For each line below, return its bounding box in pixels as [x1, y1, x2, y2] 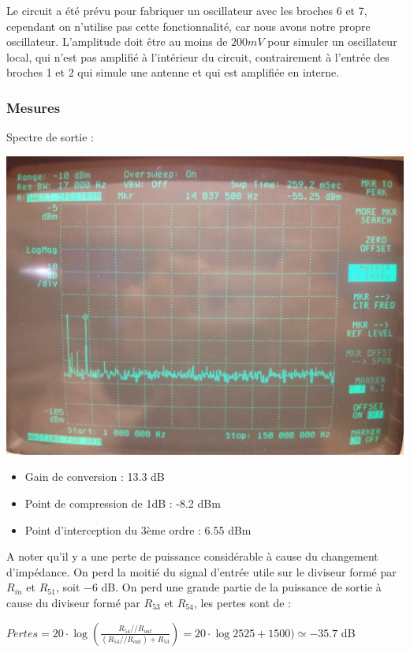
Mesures [6, 97, 61, 117]
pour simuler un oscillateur [267, 33, 397, 50]
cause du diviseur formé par [6, 594, 140, 610]
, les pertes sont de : [193, 594, 292, 610]
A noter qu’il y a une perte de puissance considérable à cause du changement [6, 548, 378, 565]
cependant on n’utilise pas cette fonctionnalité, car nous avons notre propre [6, 17, 371, 34]
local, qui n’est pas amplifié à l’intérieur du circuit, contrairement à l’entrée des [6, 48, 389, 65]
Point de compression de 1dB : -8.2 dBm [24, 494, 221, 511]
